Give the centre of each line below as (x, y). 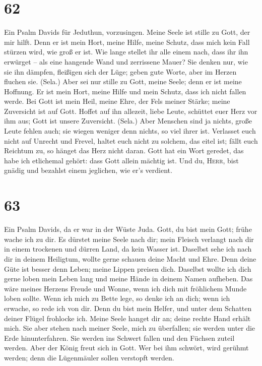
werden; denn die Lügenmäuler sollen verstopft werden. (89, 357)
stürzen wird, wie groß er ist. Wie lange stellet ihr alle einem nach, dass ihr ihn (126, 52)
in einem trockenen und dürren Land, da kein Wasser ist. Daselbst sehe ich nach (128, 249)
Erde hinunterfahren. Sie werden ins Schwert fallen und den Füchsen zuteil (119, 338)
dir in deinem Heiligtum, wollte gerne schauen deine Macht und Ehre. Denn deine (130, 258)
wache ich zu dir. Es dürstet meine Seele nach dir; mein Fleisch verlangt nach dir (129, 239)
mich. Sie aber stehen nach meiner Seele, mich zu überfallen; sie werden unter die (130, 328)
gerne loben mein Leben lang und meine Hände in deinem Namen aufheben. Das (128, 279)
